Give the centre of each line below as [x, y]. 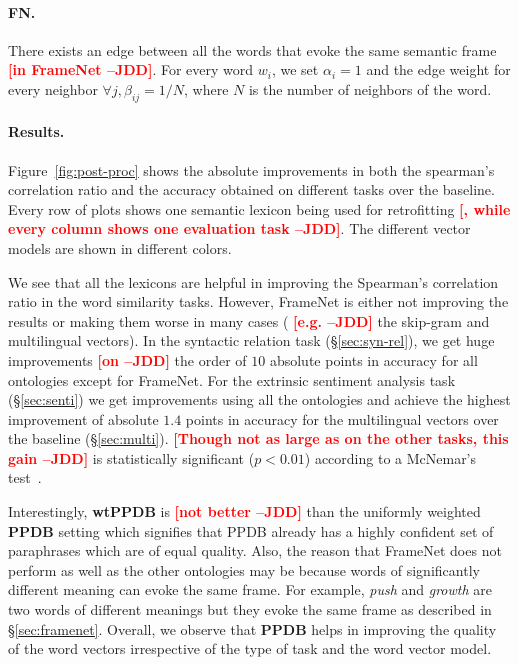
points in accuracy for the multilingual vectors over [342, 418]
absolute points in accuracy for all [373, 359]
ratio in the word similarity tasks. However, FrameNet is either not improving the [258, 301]
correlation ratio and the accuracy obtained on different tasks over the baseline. [251, 189]
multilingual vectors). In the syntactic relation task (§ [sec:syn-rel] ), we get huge [251, 340]
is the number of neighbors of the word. [370, 88]
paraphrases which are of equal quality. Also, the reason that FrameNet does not [255, 550]
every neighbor [53, 88]
